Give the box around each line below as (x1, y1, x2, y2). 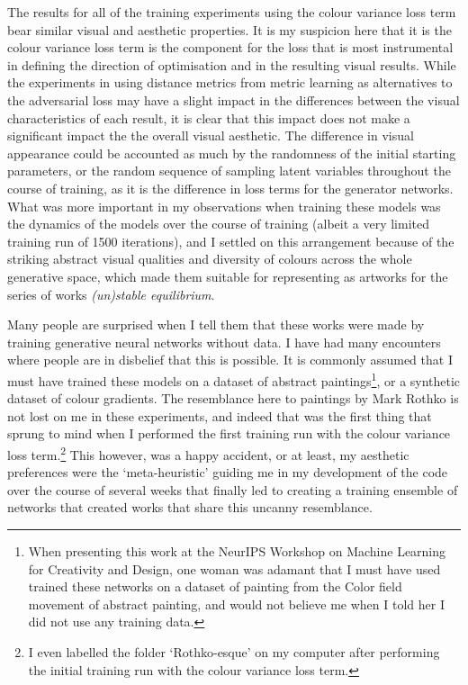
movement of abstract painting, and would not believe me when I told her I (28, 594, 445, 613)
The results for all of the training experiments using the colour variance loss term (7, 3, 456, 21)
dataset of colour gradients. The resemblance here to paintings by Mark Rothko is (7, 389, 459, 408)
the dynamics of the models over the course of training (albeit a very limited (7, 214, 429, 233)
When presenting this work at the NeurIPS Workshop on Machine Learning (28, 541, 446, 560)
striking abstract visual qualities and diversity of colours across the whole (7, 249, 412, 268)
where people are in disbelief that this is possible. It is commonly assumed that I (7, 350, 453, 369)
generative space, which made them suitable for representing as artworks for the (7, 266, 448, 285)
